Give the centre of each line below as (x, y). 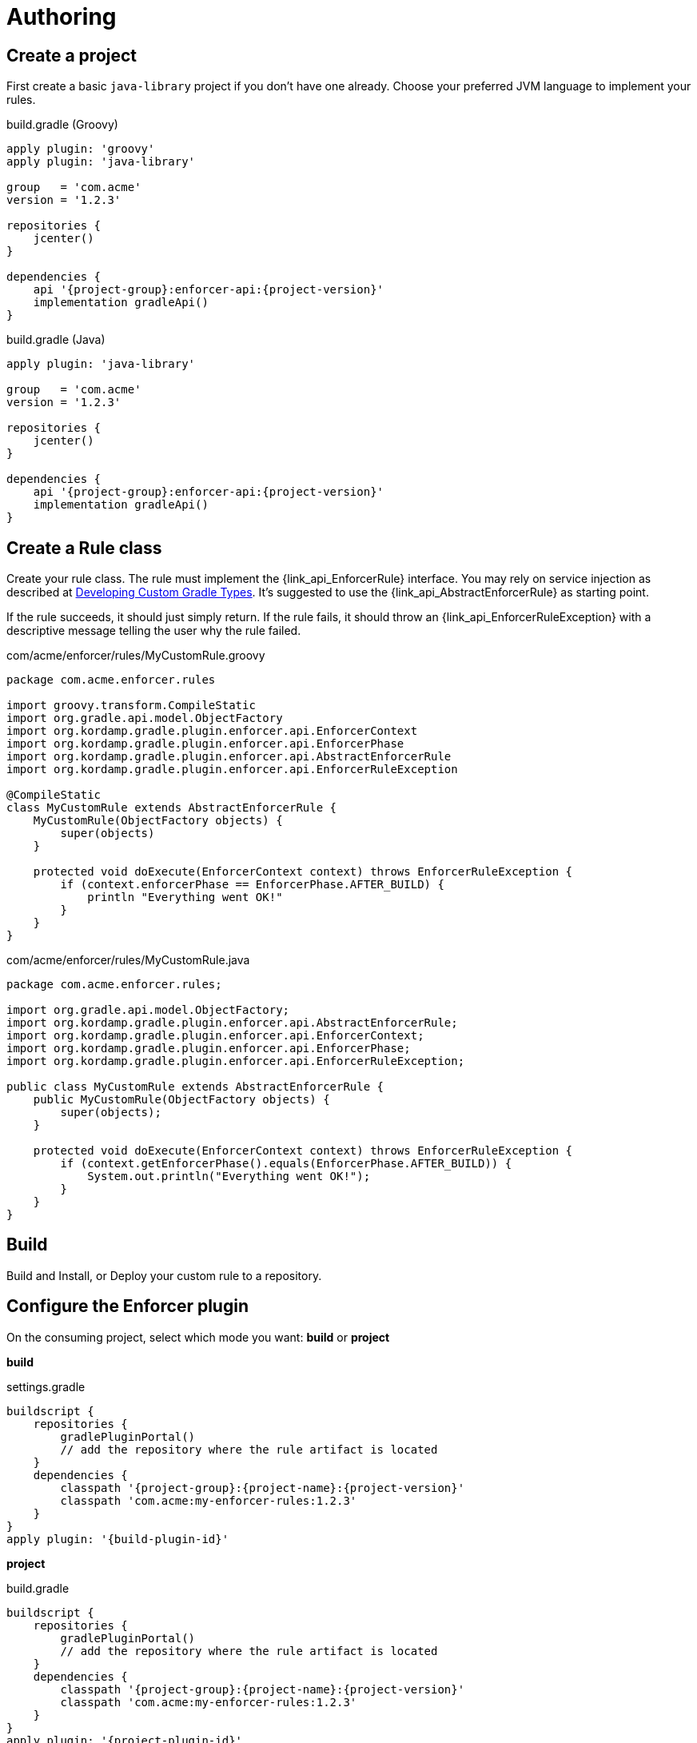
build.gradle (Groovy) (62, 125)
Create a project (72, 55)
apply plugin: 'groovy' (81, 149)
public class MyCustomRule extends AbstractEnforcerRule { (195, 1087)
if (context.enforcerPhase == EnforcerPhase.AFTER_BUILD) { (252, 885)
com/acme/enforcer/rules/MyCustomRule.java (128, 960)
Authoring (62, 17)
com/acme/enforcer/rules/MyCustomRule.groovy (136, 656)
